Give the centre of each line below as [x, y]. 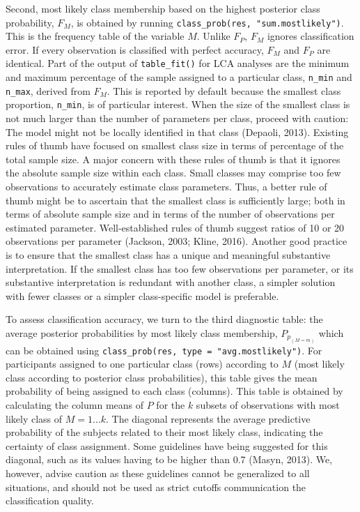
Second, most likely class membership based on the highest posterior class [163, 8]
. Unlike [213, 36]
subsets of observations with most [268, 405]
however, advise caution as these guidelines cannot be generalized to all [158, 473]
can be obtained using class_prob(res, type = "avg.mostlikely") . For [164, 350]
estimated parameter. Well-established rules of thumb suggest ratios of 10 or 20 [175, 227]
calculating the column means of [75, 405]
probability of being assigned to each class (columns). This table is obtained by [174, 391]
